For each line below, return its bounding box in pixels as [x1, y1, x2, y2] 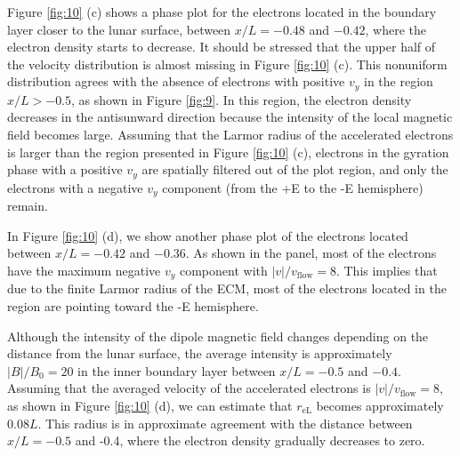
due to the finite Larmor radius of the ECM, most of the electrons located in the [7, 279, 447, 298]
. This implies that [335, 260, 438, 279]
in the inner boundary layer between [77, 361, 276, 380]
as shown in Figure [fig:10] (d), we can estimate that [7, 396, 293, 414]
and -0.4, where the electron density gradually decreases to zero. [75, 431, 425, 450]
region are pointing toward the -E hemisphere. [7, 296, 259, 315]
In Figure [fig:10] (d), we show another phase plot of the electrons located [7, 226, 408, 244]
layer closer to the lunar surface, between [7, 20, 231, 38]
